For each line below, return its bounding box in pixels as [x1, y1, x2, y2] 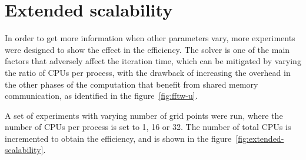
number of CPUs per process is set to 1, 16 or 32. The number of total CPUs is [5, 121, 291, 133]
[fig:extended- [235, 132, 284, 144]
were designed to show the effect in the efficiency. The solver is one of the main [5, 43, 290, 55]
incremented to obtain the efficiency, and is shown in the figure [5, 132, 232, 144]
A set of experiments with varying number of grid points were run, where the [5, 109, 283, 121]
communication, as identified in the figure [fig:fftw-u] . [5, 89, 198, 102]
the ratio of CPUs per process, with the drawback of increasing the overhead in [5, 66, 291, 78]
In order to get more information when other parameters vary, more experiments [5, 32, 295, 44]
